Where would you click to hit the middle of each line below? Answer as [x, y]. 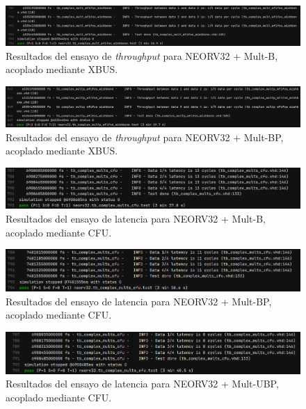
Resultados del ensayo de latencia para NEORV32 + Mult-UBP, [142, 384]
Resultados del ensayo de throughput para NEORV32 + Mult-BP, [145, 137]
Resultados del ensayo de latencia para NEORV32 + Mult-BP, [139, 301]
